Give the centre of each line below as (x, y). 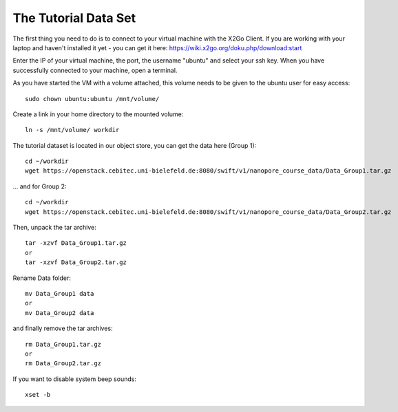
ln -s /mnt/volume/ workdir (72, 130)
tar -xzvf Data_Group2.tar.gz (76, 262)
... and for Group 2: (40, 186)
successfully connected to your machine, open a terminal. (95, 70)
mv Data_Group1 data (60, 293)
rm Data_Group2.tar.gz (63, 364)
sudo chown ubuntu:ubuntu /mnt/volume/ (92, 99)
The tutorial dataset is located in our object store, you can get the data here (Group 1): (135, 145)
